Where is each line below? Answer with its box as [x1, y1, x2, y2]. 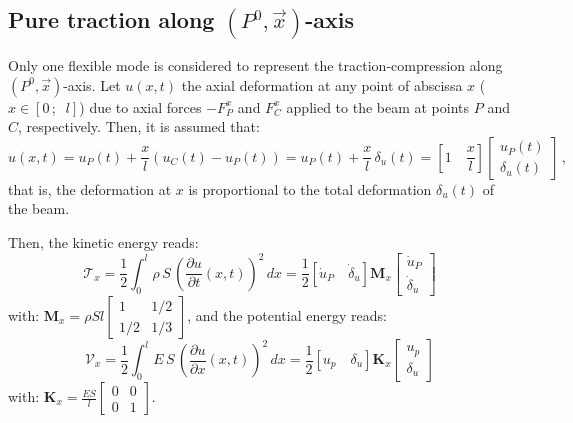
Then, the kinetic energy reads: [8, 232, 199, 253]
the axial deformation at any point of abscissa [181, 74, 463, 95]
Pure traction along [8, 4, 215, 35]
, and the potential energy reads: [187, 305, 387, 326]
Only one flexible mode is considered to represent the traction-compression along [8, 55, 503, 76]
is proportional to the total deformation [188, 178, 432, 199]
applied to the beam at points [286, 96, 470, 117]
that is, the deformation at [8, 178, 172, 199]
